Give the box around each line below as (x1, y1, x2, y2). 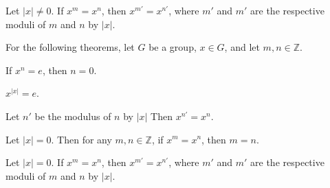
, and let (224, 40, 260, 54)
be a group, (148, 40, 197, 54)
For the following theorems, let (5, 40, 135, 54)
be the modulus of (34, 108, 111, 123)
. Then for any (51, 132, 112, 146)
